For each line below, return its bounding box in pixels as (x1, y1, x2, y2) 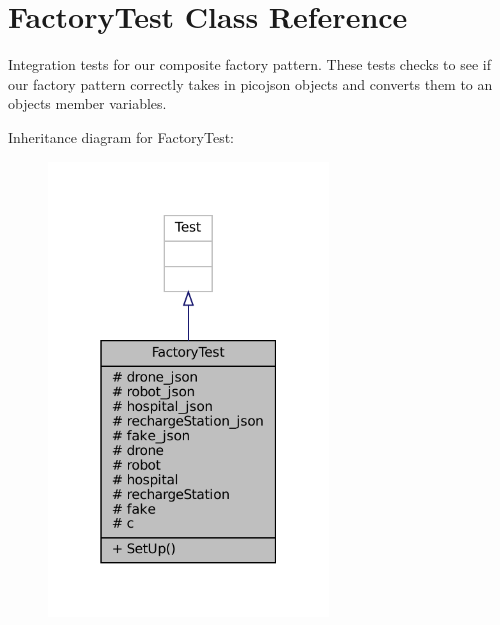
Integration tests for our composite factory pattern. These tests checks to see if (8, 54, 491, 75)
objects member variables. (8, 93, 167, 114)
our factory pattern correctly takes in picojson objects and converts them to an (8, 73, 493, 94)
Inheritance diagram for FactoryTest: (8, 126, 235, 147)
